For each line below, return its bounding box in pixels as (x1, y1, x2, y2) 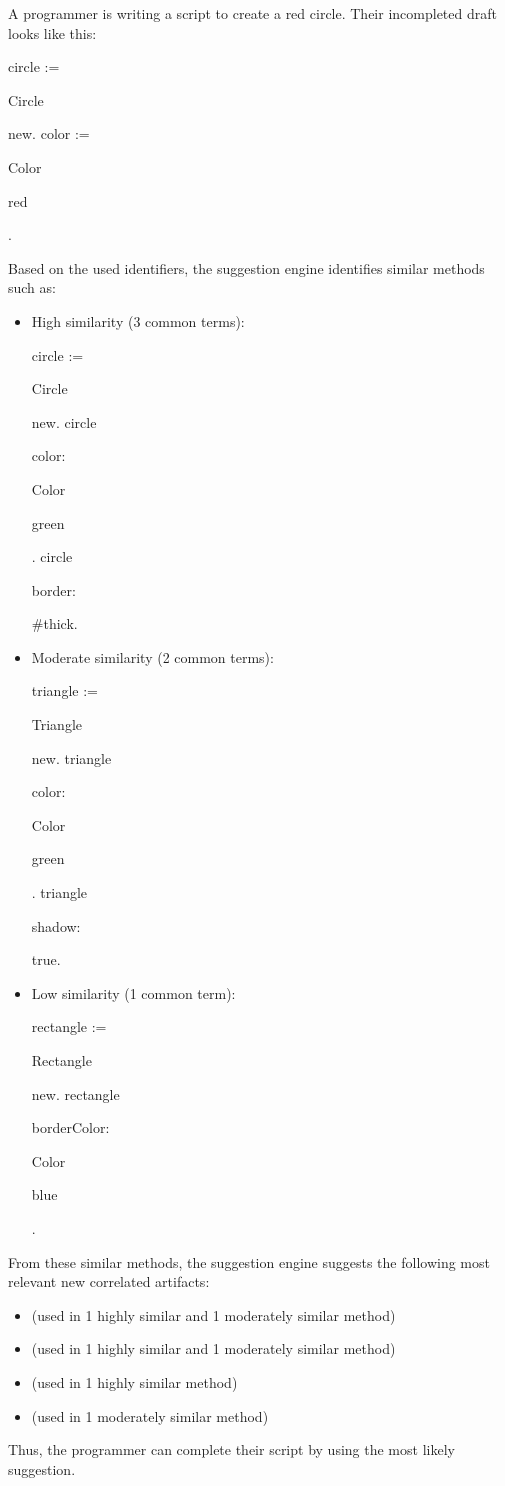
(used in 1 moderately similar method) (31, 1405, 269, 1426)
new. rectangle (31, 1083, 120, 1104)
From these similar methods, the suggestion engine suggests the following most (8, 1251, 490, 1272)
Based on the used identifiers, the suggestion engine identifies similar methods (8, 257, 485, 278)
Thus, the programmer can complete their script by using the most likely (8, 1439, 455, 1460)
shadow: (31, 915, 81, 936)
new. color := (8, 123, 90, 144)
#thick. (31, 613, 78, 634)
